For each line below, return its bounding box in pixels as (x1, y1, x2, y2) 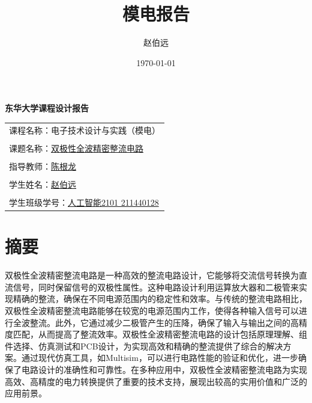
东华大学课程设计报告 (5, 102, 89, 114)
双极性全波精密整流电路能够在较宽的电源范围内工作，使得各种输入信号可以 (5, 304, 299, 317)
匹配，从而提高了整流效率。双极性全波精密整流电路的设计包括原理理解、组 (13, 328, 307, 340)
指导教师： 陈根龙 (9, 159, 76, 172)
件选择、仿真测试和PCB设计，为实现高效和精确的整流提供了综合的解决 (5, 339, 283, 352)
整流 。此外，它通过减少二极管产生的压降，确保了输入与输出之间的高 (29, 316, 299, 328)
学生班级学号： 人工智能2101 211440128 (9, 196, 159, 209)
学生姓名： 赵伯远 (9, 177, 76, 190)
